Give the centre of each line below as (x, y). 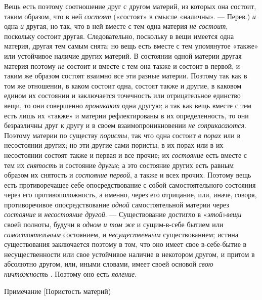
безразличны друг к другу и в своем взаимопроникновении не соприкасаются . (125, 125)
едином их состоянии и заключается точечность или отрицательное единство (122, 95)
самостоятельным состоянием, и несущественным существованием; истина (121, 234)
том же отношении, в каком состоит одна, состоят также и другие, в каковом (123, 85)
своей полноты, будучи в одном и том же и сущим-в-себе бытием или (114, 224)
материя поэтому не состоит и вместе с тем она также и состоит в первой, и (122, 66)
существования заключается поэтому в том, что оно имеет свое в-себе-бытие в (125, 244)
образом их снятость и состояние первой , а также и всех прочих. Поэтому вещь (128, 175)
